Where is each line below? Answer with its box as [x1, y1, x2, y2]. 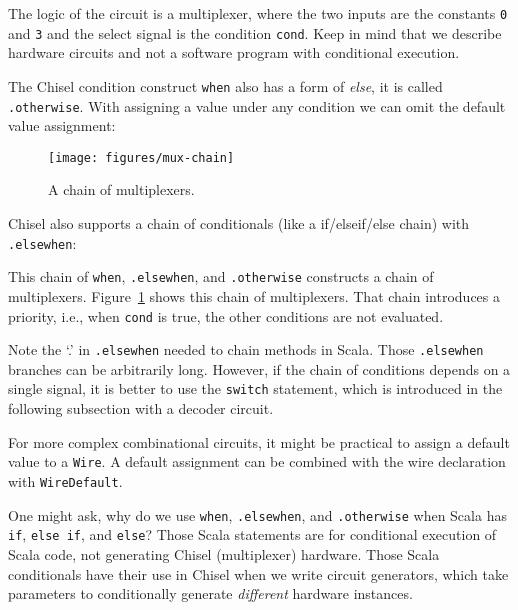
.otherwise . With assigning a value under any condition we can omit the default [8, 95, 506, 116]
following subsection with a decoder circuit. [8, 398, 274, 419]
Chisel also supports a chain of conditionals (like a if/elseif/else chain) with [8, 213, 470, 234]
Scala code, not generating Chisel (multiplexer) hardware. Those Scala [8, 543, 440, 564]
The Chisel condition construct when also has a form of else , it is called [8, 75, 443, 96]
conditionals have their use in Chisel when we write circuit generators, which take [8, 563, 509, 584]
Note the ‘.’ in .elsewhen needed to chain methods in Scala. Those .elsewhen [8, 339, 484, 360]
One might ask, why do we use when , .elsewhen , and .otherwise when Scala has [8, 504, 507, 525]
